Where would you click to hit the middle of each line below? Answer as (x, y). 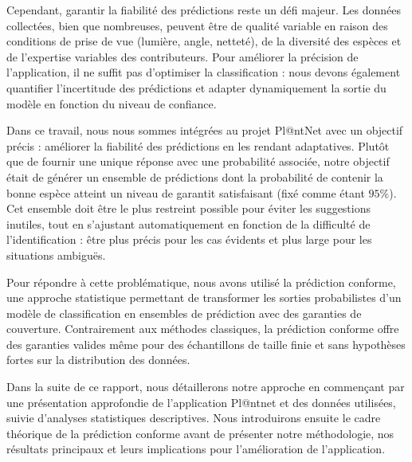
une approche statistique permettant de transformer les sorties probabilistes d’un (204, 298)
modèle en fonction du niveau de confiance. (112, 103)
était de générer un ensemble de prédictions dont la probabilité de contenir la (195, 176)
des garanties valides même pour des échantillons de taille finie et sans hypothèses (206, 344)
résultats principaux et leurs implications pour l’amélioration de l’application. (196, 449)
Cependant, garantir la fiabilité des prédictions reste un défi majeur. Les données (204, 10)
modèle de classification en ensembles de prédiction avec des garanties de (184, 313)
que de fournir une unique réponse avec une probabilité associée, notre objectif (198, 161)
